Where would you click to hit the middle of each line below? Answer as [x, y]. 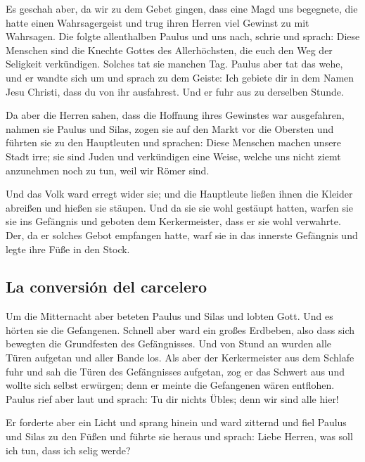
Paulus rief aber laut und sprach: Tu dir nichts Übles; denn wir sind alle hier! [172, 398]
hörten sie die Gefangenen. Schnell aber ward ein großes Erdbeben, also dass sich [180, 329]
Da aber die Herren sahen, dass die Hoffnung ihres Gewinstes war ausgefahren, [175, 115]
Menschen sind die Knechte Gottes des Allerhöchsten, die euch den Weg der [169, 50]
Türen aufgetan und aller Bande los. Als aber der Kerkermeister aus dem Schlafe [180, 358]
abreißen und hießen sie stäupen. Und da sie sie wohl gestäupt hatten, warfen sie [180, 207]
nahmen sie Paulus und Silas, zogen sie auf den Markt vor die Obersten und [170, 128]
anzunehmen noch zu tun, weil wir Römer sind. [108, 170]
